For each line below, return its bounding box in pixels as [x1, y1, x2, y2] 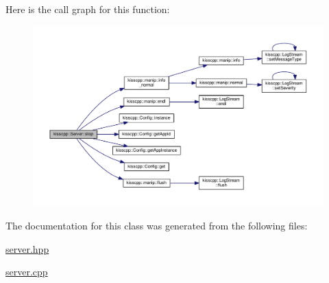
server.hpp [5, 241, 49, 256]
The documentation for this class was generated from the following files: [5, 218, 308, 233]
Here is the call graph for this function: [5, 2, 170, 16]
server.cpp [5, 264, 48, 279]
